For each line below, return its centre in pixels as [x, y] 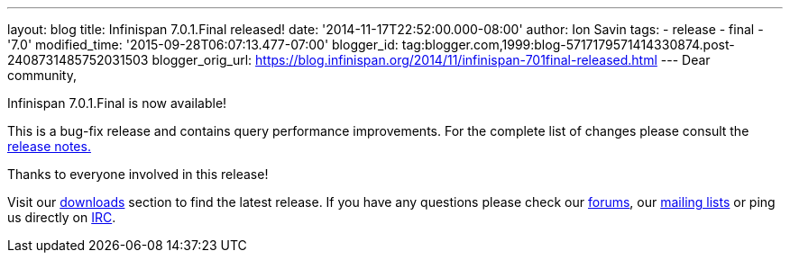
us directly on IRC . [62, 217]
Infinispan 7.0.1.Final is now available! [117, 103]
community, [42, 75]
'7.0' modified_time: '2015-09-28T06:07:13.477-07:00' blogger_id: [203, 45]
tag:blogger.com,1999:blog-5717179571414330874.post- [568, 45]
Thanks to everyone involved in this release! [138, 174]
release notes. [49, 146]
